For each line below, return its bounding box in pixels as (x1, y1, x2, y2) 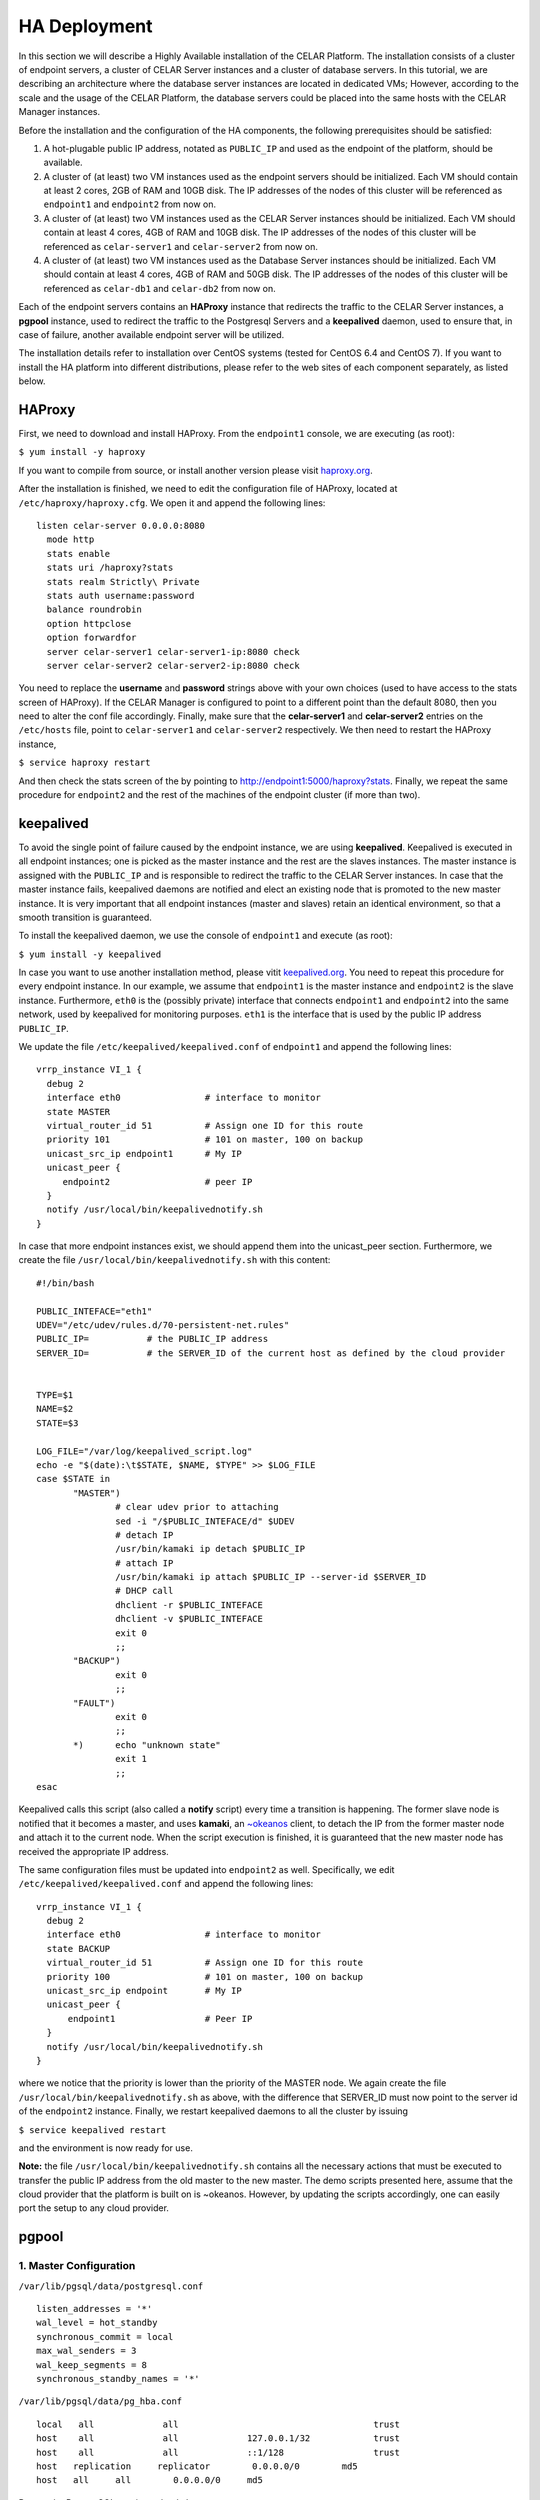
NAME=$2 (36, 1403, 74, 1415)
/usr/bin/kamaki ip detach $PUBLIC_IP (115, 1543, 305, 1555)
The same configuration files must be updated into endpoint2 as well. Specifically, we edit (18, 1863, 395, 1875)
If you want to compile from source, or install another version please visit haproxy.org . (18, 464, 374, 476)
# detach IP (115, 1529, 174, 1540)
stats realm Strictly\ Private (46, 576, 200, 587)
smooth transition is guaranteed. (18, 911, 152, 923)
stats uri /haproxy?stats (46, 562, 174, 574)
